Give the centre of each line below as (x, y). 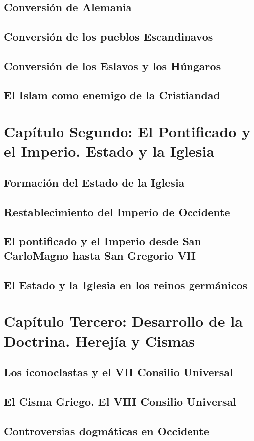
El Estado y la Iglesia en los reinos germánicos (126, 284)
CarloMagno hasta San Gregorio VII (100, 256)
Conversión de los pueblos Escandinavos (109, 37)
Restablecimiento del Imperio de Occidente (117, 211)
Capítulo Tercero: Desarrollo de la (123, 321)
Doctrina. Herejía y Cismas (99, 340)
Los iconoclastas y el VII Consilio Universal (119, 372)
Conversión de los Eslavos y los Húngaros (113, 65)
